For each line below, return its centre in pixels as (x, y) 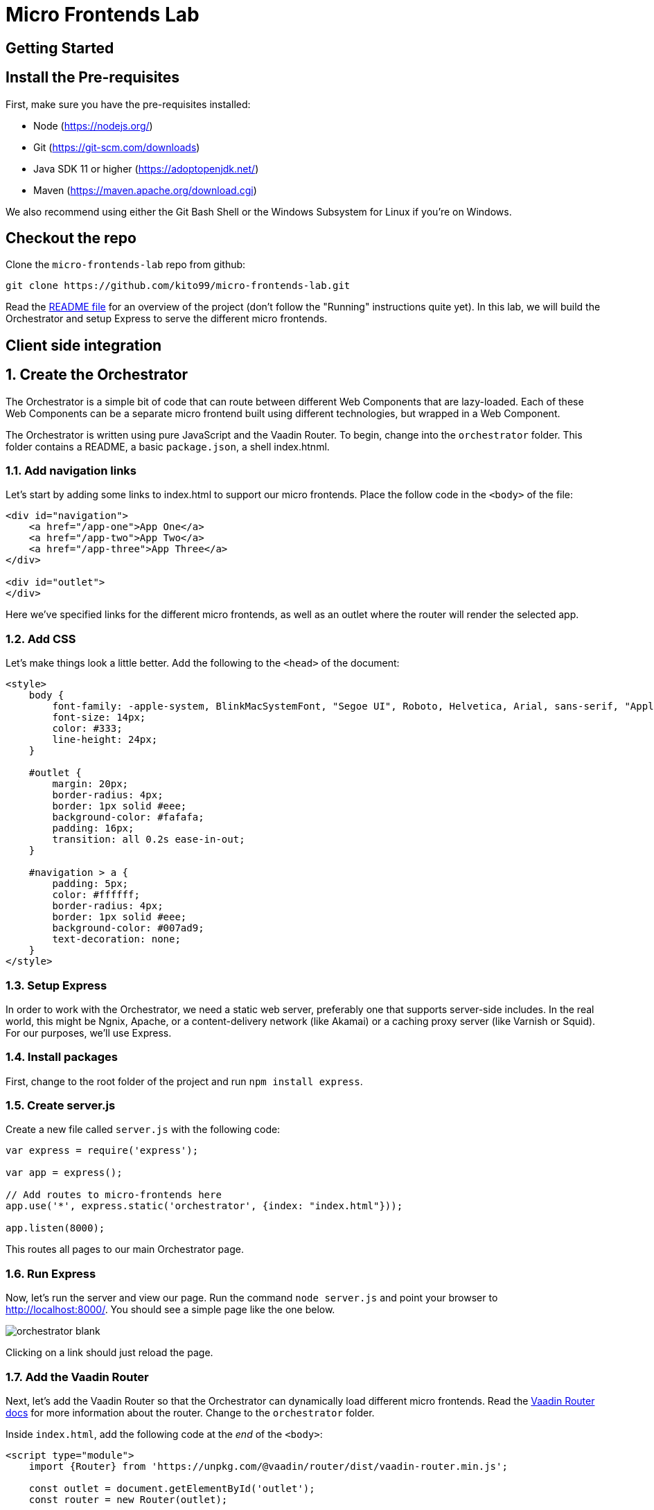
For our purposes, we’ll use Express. (89, 1033)
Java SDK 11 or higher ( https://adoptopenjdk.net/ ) (146, 168)
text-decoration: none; (116, 939)
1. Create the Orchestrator (97, 375)
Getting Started (60, 48)
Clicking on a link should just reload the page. (109, 1353)
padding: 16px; (93, 828)
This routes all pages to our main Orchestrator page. (125, 1249)
